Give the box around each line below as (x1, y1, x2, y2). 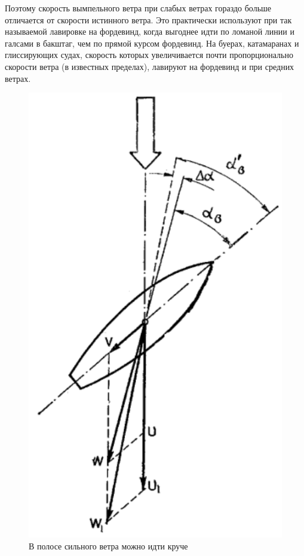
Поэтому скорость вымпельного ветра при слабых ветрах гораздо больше (5, 2, 272, 14)
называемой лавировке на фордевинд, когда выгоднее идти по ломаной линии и (5, 25, 294, 38)
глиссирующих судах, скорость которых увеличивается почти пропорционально (5, 48, 293, 61)
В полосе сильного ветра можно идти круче (29, 539, 188, 552)
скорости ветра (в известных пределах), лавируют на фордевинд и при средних (5, 60, 294, 72)
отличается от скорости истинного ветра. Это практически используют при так (5, 13, 292, 26)
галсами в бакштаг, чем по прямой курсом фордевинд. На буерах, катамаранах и (5, 36, 299, 49)
